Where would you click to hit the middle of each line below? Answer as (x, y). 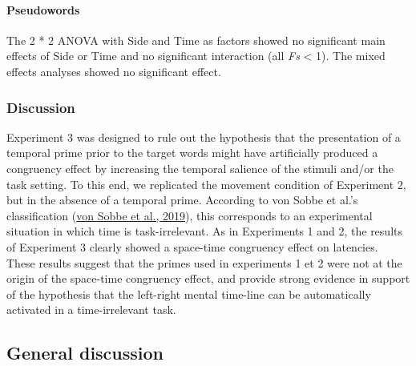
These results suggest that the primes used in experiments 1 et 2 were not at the (204, 262)
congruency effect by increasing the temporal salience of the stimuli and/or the (200, 168)
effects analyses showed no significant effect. (114, 71)
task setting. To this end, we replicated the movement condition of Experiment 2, (206, 184)
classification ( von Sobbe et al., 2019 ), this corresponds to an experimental (190, 215)
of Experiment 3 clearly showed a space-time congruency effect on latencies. (192, 246)
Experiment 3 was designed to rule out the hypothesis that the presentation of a (204, 137)
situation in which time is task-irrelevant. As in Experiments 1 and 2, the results (204, 231)
